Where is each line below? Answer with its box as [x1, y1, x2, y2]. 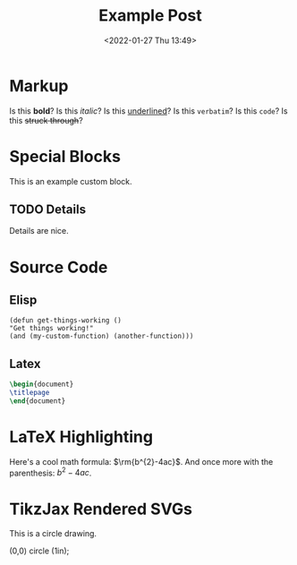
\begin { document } [9, 380, 74, 390]
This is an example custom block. [9, 175, 132, 186]
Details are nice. [9, 226, 69, 236]
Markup [9, 75, 69, 96]
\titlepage [9, 389, 50, 398]
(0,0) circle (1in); [9, 545, 70, 556]
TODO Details [9, 202, 87, 218]
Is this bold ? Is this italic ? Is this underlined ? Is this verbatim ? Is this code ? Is [9, 105, 288, 116]
